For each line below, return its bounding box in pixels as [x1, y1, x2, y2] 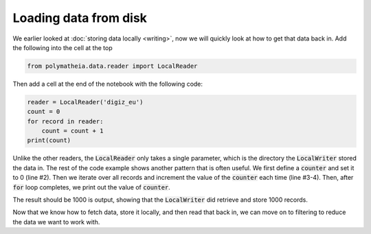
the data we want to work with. [12, 218, 100, 226]
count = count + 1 [41, 127, 104, 135]
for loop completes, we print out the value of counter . [12, 183, 171, 191]
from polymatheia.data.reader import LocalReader [27, 62, 198, 70]
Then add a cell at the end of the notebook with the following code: [12, 80, 203, 88]
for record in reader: [27, 117, 104, 125]
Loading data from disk [12, 10, 148, 25]
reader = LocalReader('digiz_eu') [27, 98, 144, 106]
